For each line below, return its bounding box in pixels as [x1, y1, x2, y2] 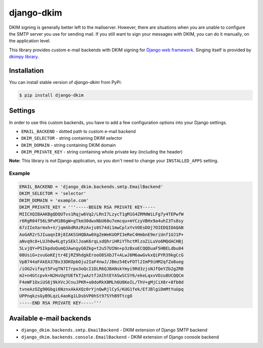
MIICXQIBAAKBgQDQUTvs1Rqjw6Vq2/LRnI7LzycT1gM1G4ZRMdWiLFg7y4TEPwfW [19, 211, 184, 217]
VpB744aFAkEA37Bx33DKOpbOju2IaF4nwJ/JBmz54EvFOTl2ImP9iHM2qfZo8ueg [19, 259, 184, 265]
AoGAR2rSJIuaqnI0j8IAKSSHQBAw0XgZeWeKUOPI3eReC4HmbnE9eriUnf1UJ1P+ [19, 232, 184, 237]
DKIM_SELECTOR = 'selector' [19, 191, 86, 196]
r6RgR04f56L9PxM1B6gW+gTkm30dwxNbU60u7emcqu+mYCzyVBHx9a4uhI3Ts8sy [19, 218, 184, 224]
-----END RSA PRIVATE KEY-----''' [19, 300, 102, 306]
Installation [9, 66, 44, 75]
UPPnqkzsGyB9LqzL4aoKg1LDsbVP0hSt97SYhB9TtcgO [19, 293, 132, 299]
